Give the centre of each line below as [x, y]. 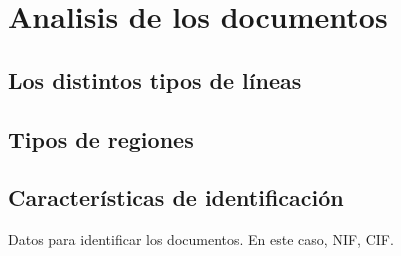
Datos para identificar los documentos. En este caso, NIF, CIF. [201, 239]
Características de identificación [176, 197]
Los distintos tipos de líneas [155, 79]
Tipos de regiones [101, 138]
